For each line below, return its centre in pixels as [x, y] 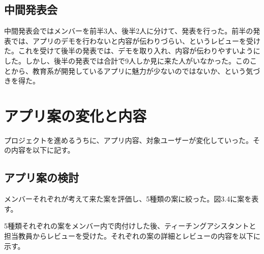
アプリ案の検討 [41, 177]
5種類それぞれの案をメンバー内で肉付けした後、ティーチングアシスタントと [130, 226]
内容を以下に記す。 [43, 150]
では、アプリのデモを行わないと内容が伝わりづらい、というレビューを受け [136, 40]
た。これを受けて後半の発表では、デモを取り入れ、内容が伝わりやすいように [132, 51]
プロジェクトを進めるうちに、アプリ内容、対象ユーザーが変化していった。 [128, 140]
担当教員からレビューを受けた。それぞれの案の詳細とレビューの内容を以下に [132, 236]
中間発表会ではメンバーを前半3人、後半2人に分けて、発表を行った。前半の [129, 31]
